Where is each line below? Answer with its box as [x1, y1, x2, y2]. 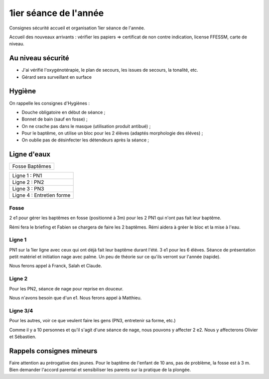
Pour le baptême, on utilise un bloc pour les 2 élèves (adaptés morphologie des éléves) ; [21, 130, 203, 136]
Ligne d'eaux [9, 150, 51, 159]
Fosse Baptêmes [12, 163, 52, 170]
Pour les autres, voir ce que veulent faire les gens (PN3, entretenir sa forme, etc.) [9, 318, 176, 324]
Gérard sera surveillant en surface [21, 74, 92, 80]
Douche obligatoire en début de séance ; [21, 109, 106, 115]
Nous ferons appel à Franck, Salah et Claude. [9, 263, 102, 269]
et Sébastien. [9, 334, 37, 340]
